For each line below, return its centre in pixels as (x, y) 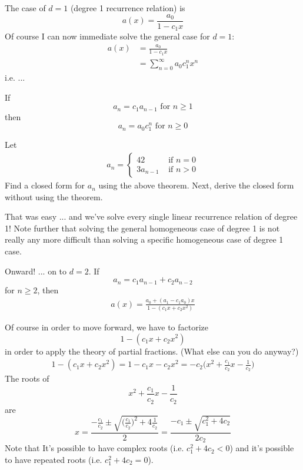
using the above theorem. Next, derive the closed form (196, 185)
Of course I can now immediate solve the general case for (107, 36)
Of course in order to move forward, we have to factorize (106, 327)
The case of (25, 8)
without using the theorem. (54, 196)
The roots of (27, 378)
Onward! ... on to (36, 271)
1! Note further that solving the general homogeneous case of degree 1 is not (142, 228)
